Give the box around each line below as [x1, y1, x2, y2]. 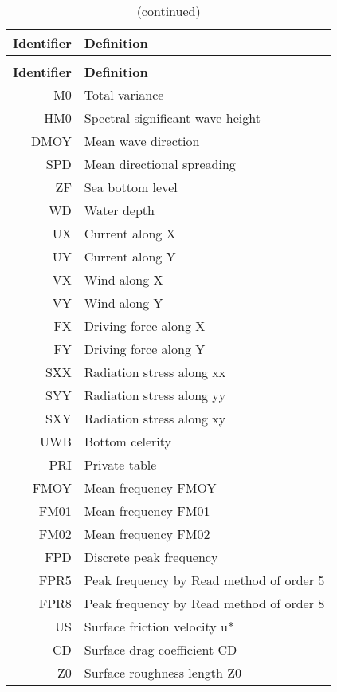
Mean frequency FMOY [84, 478, 217, 497]
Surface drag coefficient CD [84, 640, 237, 659]
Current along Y [84, 247, 176, 265]
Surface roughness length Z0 [84, 663, 242, 682]
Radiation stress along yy [84, 386, 226, 404]
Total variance [84, 85, 164, 104]
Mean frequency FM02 [84, 525, 210, 543]
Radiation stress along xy [84, 409, 226, 427]
